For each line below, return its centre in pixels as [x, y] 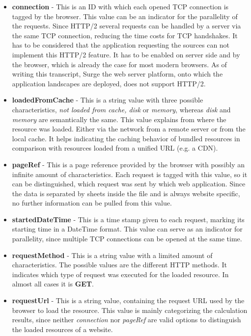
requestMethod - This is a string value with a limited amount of [112, 255]
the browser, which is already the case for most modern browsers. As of [119, 64]
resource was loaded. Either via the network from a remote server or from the [129, 129]
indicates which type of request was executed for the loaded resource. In [120, 274]
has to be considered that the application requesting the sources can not [121, 45]
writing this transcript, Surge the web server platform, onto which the [117, 74]
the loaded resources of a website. [62, 329]
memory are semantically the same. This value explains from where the [119, 119]
